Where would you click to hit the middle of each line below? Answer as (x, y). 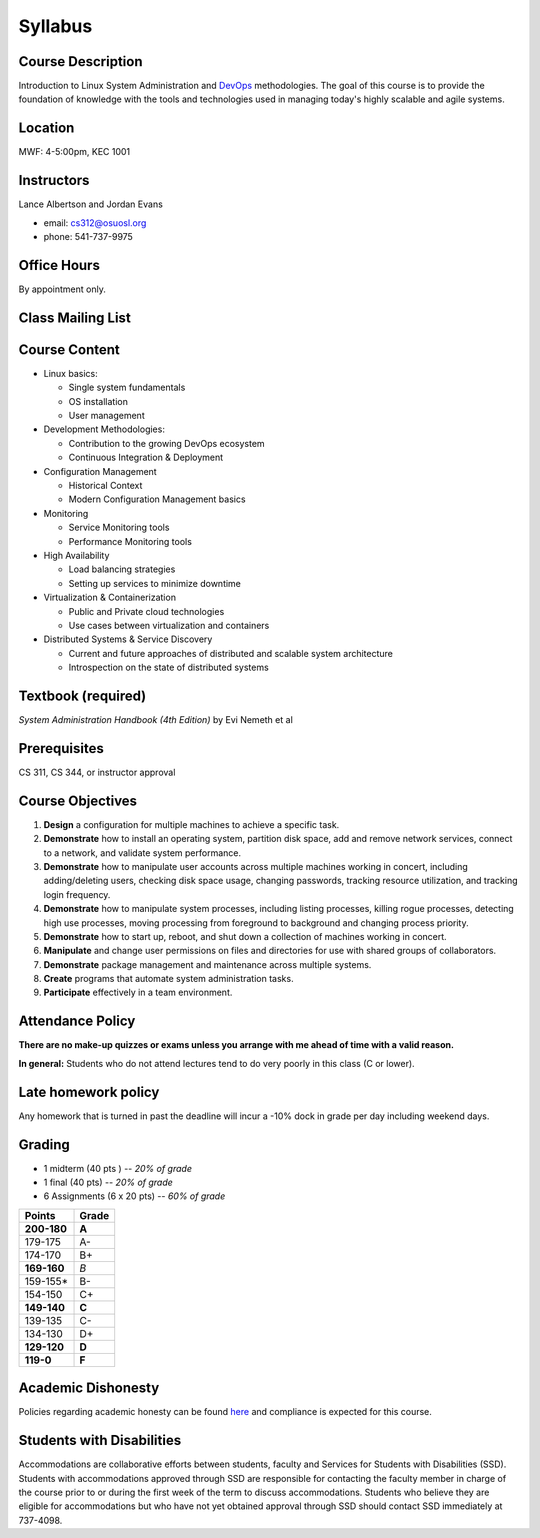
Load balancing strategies (122, 569)
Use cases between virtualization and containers (169, 625)
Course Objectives (78, 800)
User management (106, 416)
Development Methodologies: (104, 429)
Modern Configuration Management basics (157, 499)
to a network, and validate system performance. (142, 852)
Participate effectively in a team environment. (138, 992)
